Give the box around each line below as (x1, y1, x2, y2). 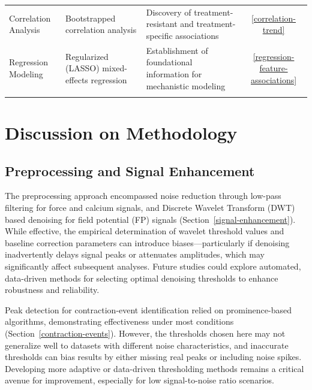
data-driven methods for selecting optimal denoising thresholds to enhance (5, 271, 278, 284)
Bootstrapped (65, 11, 116, 24)
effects (65, 73, 88, 86)
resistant (146, 17, 178, 30)
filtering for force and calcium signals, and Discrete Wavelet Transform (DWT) (5, 201, 295, 214)
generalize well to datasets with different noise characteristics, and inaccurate (5, 338, 289, 351)
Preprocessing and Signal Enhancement (5, 161, 255, 180)
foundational (146, 56, 193, 68)
